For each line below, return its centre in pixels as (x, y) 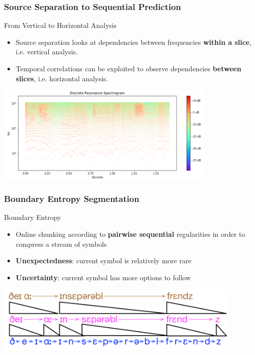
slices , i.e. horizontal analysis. (62, 78)
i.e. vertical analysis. (47, 52)
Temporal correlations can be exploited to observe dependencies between (128, 68)
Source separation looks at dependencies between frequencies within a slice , (133, 42)
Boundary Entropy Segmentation (72, 199)
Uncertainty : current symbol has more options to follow (103, 277)
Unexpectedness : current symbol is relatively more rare (104, 261)
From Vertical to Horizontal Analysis (61, 25)
